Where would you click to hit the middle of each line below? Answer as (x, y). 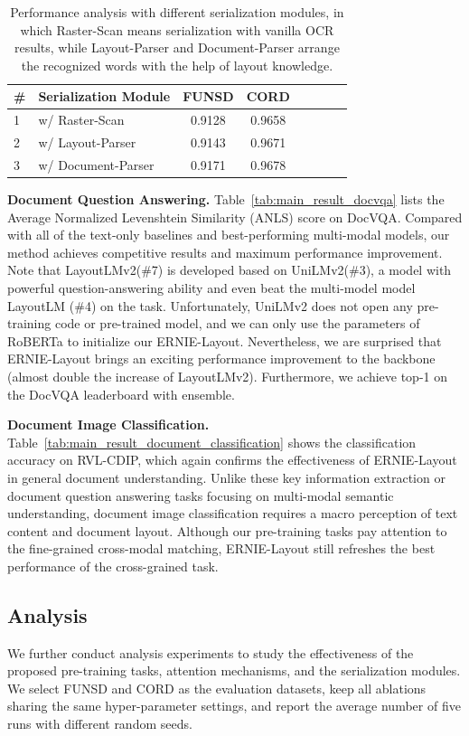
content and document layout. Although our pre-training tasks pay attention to (227, 530)
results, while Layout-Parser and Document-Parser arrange (177, 47)
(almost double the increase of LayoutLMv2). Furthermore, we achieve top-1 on (227, 376)
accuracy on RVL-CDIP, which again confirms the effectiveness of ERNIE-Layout (232, 460)
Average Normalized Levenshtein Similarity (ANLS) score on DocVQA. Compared (235, 217)
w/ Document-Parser (96, 164)
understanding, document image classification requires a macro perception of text (233, 513)
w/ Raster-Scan (81, 120)
